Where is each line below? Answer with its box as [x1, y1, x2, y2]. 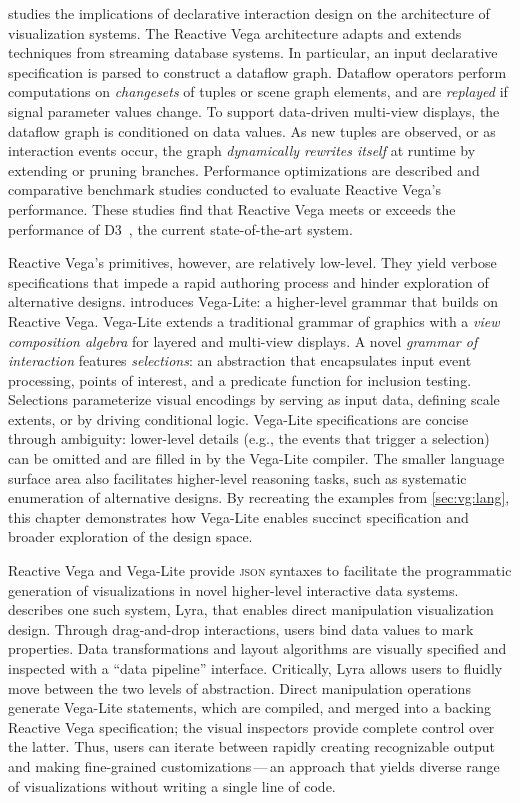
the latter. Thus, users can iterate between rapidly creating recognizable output [8, 736, 495, 757]
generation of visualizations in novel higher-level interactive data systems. [8, 579, 459, 600]
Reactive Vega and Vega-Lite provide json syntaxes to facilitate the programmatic [8, 560, 512, 581]
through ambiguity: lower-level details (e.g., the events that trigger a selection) [8, 428, 490, 449]
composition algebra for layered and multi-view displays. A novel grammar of [8, 330, 478, 351]
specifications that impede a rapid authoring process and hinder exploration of [8, 271, 489, 292]
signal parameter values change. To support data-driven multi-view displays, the [8, 100, 500, 121]
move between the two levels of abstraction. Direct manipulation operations [8, 677, 471, 698]
